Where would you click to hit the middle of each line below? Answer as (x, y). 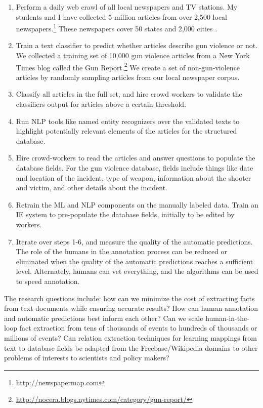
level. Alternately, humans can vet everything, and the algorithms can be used (137, 271)
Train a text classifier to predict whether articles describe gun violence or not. (137, 45)
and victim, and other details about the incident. (92, 188)
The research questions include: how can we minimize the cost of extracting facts (129, 298)
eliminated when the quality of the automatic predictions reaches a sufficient (135, 261)
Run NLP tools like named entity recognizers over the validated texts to (128, 121)
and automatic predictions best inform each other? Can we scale (104, 318)
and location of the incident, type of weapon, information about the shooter (134, 177)
